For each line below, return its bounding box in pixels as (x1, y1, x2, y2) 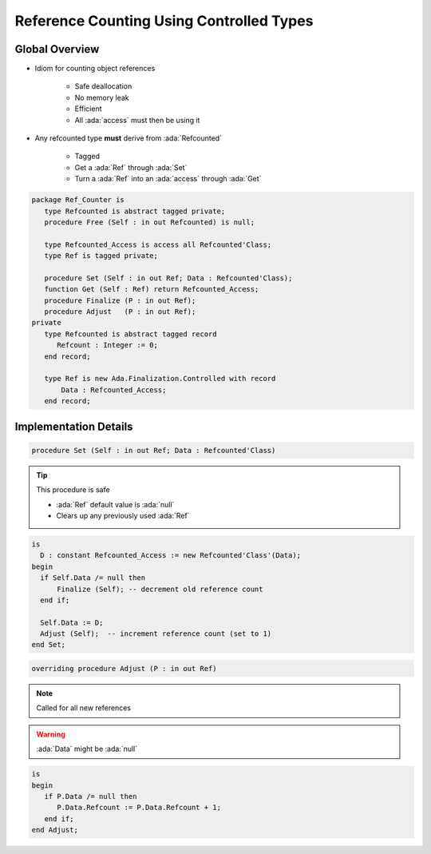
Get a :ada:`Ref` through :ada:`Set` (74, 162, 188, 172)
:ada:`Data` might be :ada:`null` (36, 744, 138, 754)
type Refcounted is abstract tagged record (44, 329, 217, 339)
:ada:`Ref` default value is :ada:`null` (56, 499, 175, 509)
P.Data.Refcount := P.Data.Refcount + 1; (57, 803, 221, 812)
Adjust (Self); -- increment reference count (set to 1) (40, 630, 272, 638)
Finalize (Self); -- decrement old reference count (57, 584, 263, 594)
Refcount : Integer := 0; (57, 340, 159, 350)
